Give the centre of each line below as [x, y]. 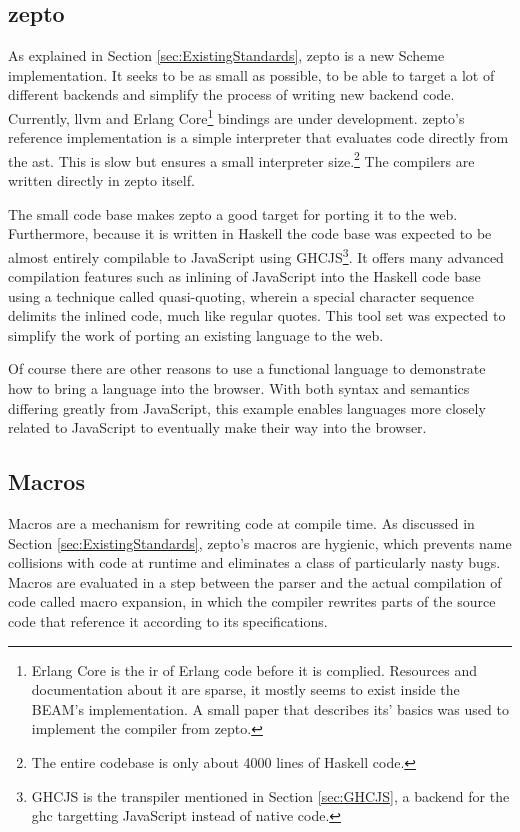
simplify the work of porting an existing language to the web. [196, 334]
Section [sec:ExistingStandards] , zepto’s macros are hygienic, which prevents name [260, 542]
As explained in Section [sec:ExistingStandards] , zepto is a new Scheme [226, 55]
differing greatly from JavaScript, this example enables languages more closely [247, 407]
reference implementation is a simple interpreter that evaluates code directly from [258, 137]
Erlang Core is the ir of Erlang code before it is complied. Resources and [254, 669]
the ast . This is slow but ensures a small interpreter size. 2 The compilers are [241, 159]
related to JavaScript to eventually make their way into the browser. [217, 427]
